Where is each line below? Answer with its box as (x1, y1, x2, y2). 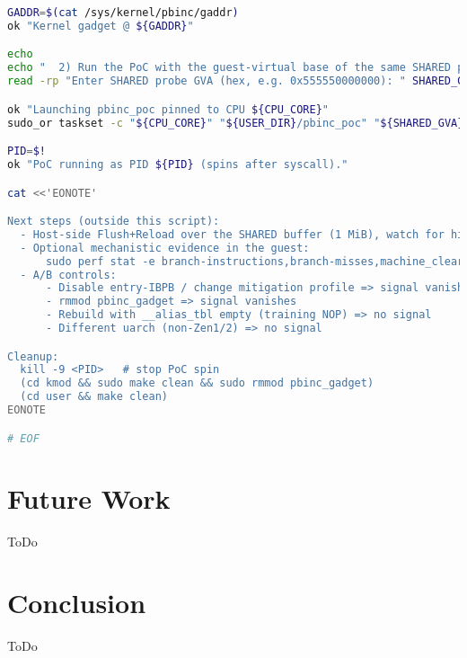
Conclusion (7, 584, 146, 621)
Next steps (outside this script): (7, 215, 220, 228)
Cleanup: (7, 350, 59, 363)
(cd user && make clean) (20, 390, 168, 404)
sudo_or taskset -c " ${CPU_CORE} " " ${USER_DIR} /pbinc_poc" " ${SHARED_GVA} (7, 116, 464, 129)
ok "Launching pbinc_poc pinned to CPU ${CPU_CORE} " (7, 102, 329, 116)
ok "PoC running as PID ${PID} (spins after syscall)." (7, 157, 348, 171)
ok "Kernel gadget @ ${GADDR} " (7, 19, 194, 32)
